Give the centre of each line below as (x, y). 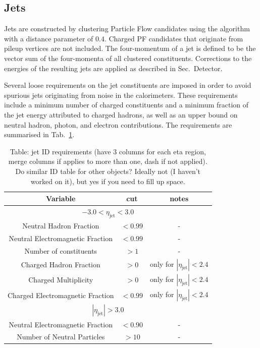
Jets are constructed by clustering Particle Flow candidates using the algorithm (127, 28)
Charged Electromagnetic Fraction (61, 295)
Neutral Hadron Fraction (61, 225)
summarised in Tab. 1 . (39, 134)
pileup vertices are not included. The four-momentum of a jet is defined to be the (130, 48)
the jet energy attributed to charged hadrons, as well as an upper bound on (121, 114)
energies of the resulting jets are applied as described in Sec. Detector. (113, 68)
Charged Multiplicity (61, 280)
